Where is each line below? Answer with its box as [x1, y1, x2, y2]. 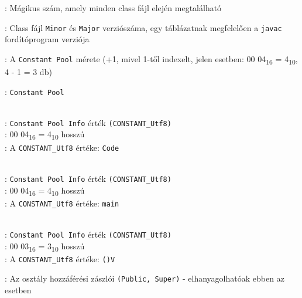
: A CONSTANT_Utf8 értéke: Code [5, 141, 119, 153]
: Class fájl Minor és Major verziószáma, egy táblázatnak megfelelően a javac [5, 21, 282, 33]
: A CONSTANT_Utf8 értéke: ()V [5, 252, 115, 265]
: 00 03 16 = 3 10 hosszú [5, 239, 85, 253]
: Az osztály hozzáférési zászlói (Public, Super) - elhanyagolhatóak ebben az [5, 272, 284, 285]
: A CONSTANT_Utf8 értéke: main [5, 197, 119, 209]
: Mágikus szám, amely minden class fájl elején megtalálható [5, 2, 222, 13]
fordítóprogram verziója [5, 33, 90, 45]
